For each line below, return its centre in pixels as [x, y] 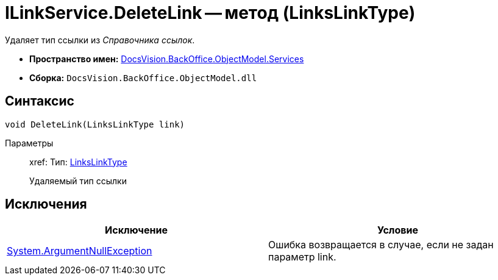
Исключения [46, 204]
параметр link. [302, 257]
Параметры [29, 143]
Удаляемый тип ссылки [78, 181]
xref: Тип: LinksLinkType [78, 162]
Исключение [136, 230]
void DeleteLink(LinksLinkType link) [95, 124]
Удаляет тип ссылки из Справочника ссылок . [100, 40]
